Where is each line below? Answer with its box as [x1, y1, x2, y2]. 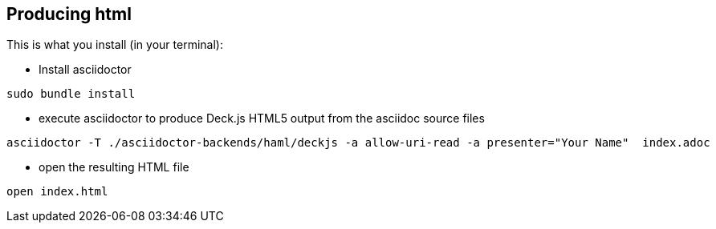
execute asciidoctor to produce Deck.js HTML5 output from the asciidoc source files [39, 111, 485, 126]
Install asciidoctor [39, 62, 132, 77]
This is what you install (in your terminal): [6, 38, 223, 52]
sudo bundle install [6, 87, 136, 101]
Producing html [6, 4, 132, 24]
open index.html [6, 185, 108, 199]
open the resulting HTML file [39, 160, 189, 175]
